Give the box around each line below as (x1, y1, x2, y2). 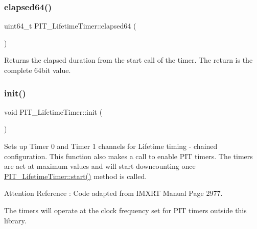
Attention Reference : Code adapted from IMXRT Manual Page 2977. (4, 188, 223, 198)
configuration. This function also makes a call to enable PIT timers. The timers (4, 150, 253, 161)
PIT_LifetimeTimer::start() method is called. (4, 170, 147, 181)
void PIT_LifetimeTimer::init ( (4, 106, 103, 117)
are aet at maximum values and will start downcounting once (4, 161, 196, 171)
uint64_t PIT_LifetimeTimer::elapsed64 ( (4, 20, 136, 31)
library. (4, 215, 27, 225)
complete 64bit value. (4, 65, 71, 75)
